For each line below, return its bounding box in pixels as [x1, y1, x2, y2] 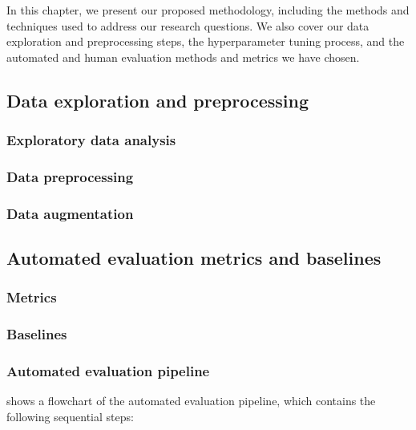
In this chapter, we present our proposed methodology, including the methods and [6, 2, 410, 18]
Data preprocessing [6, 166, 134, 186]
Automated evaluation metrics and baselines [6, 245, 382, 270]
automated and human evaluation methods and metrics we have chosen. [6, 48, 360, 65]
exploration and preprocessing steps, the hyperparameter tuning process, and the [6, 33, 405, 50]
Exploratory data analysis [6, 130, 176, 150]
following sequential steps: [6, 408, 134, 424]
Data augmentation [6, 203, 134, 223]
